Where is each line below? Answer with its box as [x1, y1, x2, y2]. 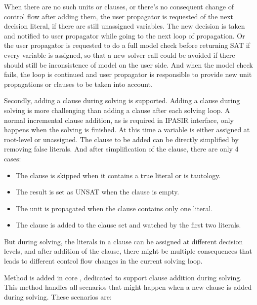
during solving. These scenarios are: [4, 291, 112, 302]
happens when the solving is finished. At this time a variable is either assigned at [4, 124, 250, 135]
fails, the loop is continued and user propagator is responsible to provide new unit [4, 69, 252, 79]
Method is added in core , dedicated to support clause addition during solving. [4, 272, 242, 282]
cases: [4, 153, 21, 163]
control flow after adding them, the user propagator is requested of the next [4, 11, 234, 21]
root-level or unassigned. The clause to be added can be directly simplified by [4, 134, 239, 144]
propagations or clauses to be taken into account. [4, 78, 153, 89]
